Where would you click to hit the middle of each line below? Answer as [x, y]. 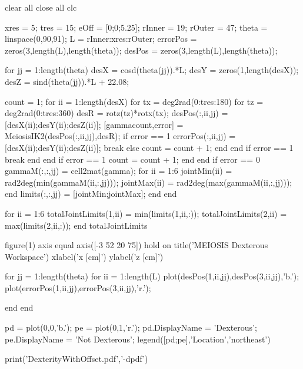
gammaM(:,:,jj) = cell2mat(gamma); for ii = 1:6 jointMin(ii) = [119, 171]
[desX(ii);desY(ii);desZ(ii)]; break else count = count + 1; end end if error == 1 [149, 147]
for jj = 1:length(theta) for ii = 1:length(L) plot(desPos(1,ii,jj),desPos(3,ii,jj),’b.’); [152, 276]
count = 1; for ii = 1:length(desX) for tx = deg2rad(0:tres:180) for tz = [134, 101]
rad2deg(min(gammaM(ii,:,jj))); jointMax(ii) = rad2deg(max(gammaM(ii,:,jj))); [149, 182]
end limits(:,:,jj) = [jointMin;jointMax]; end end [91, 194]
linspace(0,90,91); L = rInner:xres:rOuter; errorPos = [101, 39]
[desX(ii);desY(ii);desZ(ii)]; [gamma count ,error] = [94, 124]
